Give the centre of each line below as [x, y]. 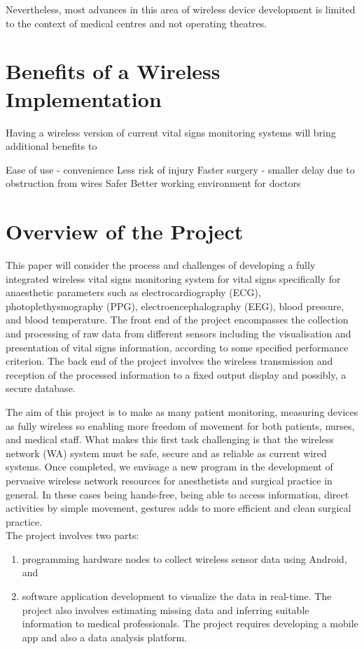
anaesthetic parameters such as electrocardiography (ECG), [133, 292]
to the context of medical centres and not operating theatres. [136, 23]
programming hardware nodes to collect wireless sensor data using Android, [184, 558]
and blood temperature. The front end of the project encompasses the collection [177, 320]
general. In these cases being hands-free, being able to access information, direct [177, 494]
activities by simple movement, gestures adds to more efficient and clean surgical [178, 508]
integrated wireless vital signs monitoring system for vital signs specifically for [173, 278]
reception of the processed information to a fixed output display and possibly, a [176, 374]
